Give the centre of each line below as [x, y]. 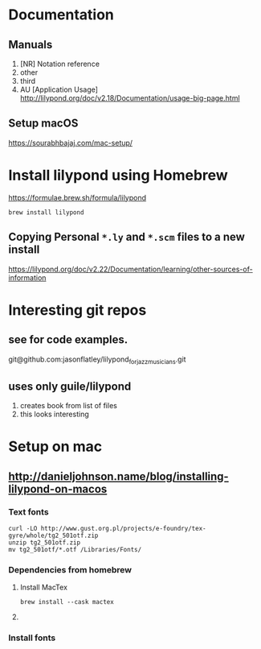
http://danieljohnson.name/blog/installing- [118, 476]
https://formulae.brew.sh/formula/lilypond [77, 197]
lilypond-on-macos [58, 489]
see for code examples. [68, 340]
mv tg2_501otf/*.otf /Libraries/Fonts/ [75, 550]
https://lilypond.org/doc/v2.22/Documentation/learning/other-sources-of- [130, 269]
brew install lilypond [46, 212]
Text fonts [29, 511]
